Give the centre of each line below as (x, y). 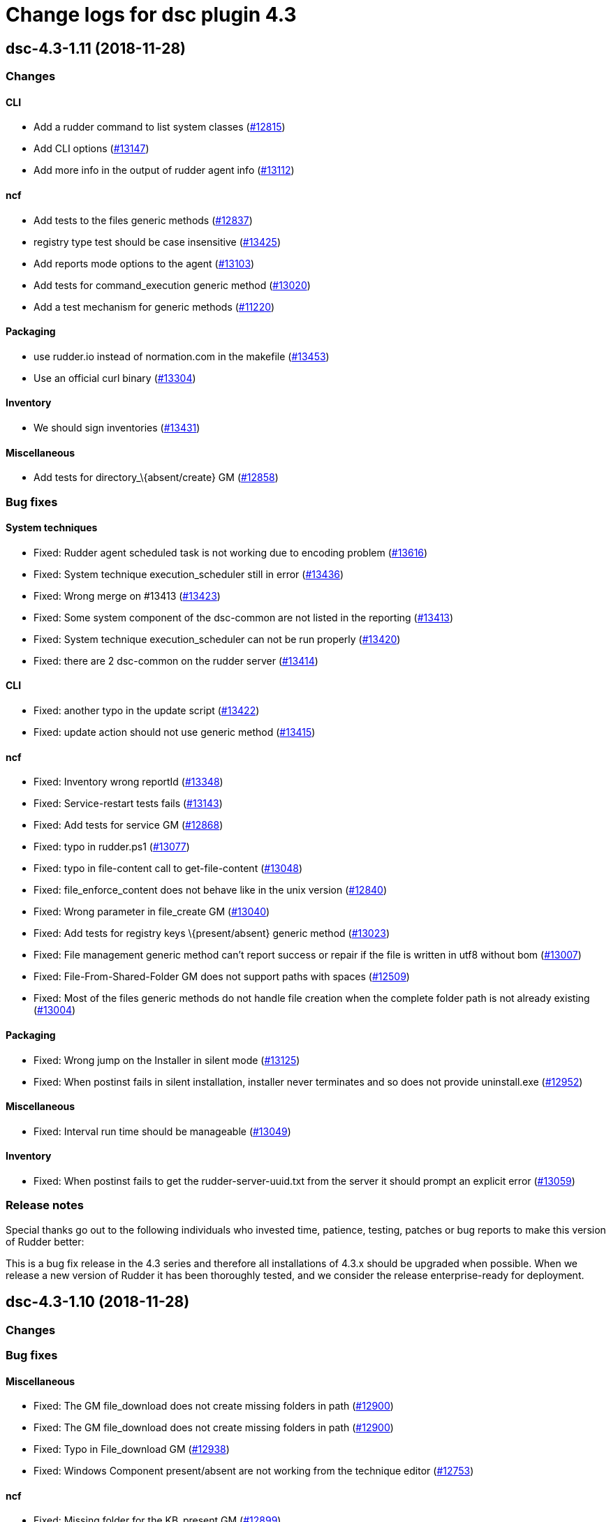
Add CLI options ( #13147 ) (91, 149)
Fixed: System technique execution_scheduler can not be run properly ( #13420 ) (217, 639)
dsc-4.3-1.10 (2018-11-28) (98, 1302)
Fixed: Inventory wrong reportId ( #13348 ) (128, 782)
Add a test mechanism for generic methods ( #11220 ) (154, 306)
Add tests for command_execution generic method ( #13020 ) (172, 285)
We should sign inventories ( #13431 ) (117, 428)
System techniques (52, 528)
